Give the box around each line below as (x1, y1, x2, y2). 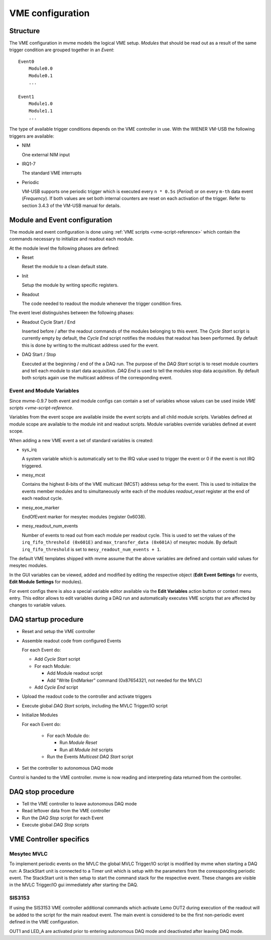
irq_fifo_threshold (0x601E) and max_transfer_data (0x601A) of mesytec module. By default (22, 539, 237, 545)
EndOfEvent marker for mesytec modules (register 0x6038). (22, 514, 147, 520)
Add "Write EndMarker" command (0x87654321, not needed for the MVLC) (47, 677, 203, 683)
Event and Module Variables (9, 387, 80, 394)
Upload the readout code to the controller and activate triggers (22, 693, 152, 699)
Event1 (18, 93, 35, 99)
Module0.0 (28, 66, 53, 71)
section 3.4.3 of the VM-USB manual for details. (22, 202, 121, 208)
